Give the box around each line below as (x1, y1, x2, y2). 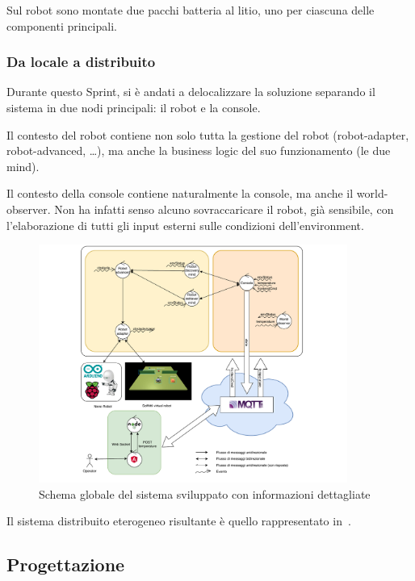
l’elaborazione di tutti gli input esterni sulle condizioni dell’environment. (6, 216, 364, 233)
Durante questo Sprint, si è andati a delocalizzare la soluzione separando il (6, 83, 375, 100)
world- (356, 185, 388, 202)
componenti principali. (6, 17, 117, 34)
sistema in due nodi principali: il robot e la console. (6, 99, 261, 115)
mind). (6, 157, 40, 174)
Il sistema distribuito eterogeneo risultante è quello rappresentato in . (6, 512, 351, 529)
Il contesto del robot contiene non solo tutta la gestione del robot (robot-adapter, (6, 126, 409, 143)
